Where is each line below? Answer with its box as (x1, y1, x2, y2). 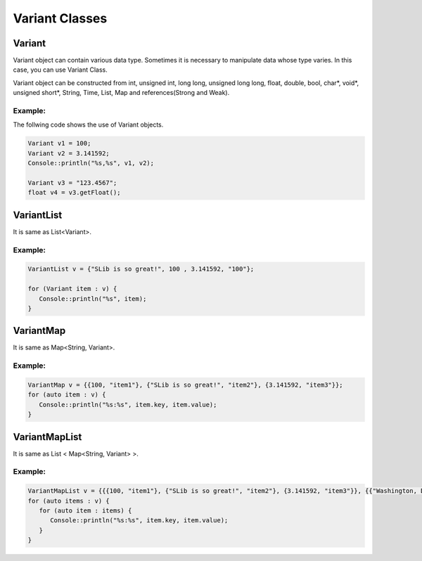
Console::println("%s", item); (39, 295, 147, 302)
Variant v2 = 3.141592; (27, 149, 110, 157)
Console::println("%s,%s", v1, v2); (27, 159, 155, 167)
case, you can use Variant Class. (13, 65, 108, 74)
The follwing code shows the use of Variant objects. (13, 120, 164, 129)
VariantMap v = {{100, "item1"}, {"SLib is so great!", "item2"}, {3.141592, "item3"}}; (27, 380, 344, 389)
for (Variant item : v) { (27, 285, 117, 293)
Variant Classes (13, 11, 108, 26)
